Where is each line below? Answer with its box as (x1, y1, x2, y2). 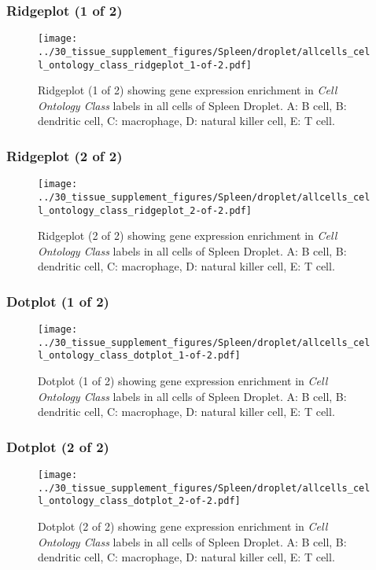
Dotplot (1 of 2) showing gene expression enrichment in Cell (38, 373, 328, 389)
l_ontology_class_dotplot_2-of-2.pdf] (38, 495, 241, 507)
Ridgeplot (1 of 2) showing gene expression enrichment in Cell (38, 82, 337, 98)
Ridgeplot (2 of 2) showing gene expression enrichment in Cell (38, 227, 337, 244)
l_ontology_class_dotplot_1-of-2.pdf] (38, 350, 241, 362)
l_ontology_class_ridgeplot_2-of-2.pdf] (38, 204, 253, 216)
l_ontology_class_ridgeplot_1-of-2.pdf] (38, 59, 253, 71)
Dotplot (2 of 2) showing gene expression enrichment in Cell (38, 518, 328, 535)
